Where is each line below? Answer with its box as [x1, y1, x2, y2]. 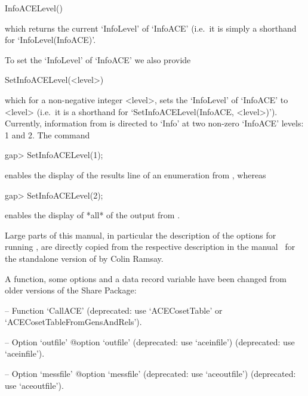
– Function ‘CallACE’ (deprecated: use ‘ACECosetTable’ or [5, 304, 223, 316]
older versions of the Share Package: [5, 284, 137, 296]
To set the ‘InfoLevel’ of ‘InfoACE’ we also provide [5, 53, 191, 66]
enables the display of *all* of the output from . [5, 209, 180, 221]
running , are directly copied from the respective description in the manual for [5, 240, 295, 253]
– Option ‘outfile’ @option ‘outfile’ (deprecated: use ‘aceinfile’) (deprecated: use [5, 335, 295, 348]
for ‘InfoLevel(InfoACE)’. [5, 33, 96, 46]
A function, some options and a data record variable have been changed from [5, 272, 287, 284]
